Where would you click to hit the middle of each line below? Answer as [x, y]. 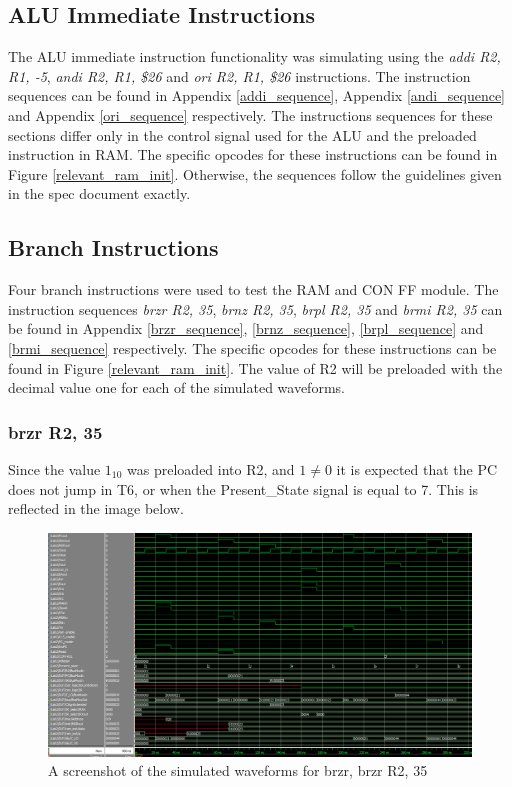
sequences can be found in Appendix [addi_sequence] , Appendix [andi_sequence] [256, 95]
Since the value [54, 468]
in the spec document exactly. [99, 193]
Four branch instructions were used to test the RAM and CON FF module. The [253, 289]
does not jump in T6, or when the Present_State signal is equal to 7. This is [243, 488]
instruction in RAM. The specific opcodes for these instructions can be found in [253, 154]
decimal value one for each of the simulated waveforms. [176, 387]
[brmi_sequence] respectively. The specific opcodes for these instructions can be [252, 347]
